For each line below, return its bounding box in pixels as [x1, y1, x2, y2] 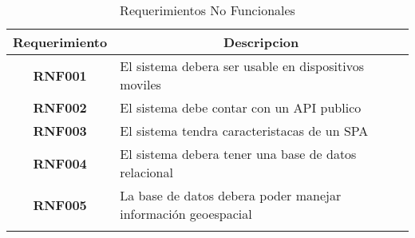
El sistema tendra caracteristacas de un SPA [120, 121, 369, 140]
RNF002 [33, 98, 87, 117]
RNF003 [33, 121, 87, 140]
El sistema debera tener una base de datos [120, 145, 357, 163]
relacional [120, 163, 173, 181]
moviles [120, 75, 161, 93]
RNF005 [33, 195, 87, 214]
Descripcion [223, 33, 299, 51]
